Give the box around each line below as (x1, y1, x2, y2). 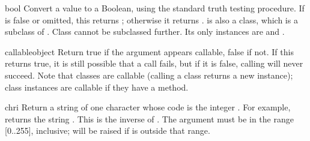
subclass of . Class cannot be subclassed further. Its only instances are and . (5, 25, 285, 38)
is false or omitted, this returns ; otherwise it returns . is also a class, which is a (5, 13, 298, 26)
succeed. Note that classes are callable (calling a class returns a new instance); (5, 68, 293, 81)
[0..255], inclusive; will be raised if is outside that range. (5, 124, 210, 137)
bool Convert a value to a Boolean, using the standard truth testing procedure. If (5, 2, 305, 14)
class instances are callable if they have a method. (5, 80, 189, 93)
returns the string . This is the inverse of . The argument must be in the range (5, 112, 294, 125)
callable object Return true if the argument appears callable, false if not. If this (5, 45, 294, 58)
